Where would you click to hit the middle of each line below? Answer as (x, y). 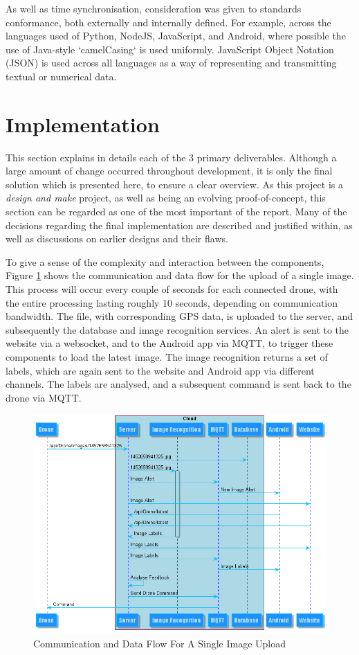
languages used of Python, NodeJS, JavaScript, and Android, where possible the (176, 36)
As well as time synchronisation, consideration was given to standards (154, 8)
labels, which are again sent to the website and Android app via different (160, 370)
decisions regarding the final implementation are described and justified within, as (179, 225)
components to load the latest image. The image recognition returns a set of (167, 357)
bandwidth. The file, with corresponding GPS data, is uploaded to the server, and (179, 316)
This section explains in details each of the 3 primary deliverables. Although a (171, 157)
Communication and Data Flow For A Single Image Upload (160, 643)
